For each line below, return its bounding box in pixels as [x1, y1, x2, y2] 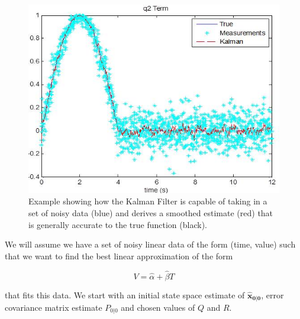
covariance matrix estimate [5, 301, 102, 313]
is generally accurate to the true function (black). [28, 218, 207, 230]
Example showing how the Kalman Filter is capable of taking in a [28, 195, 267, 207]
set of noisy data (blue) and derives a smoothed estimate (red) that [28, 206, 273, 219]
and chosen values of [121, 301, 195, 313]
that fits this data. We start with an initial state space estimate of [5, 288, 245, 301]
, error [261, 288, 284, 301]
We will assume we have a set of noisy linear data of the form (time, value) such [5, 238, 296, 250]
